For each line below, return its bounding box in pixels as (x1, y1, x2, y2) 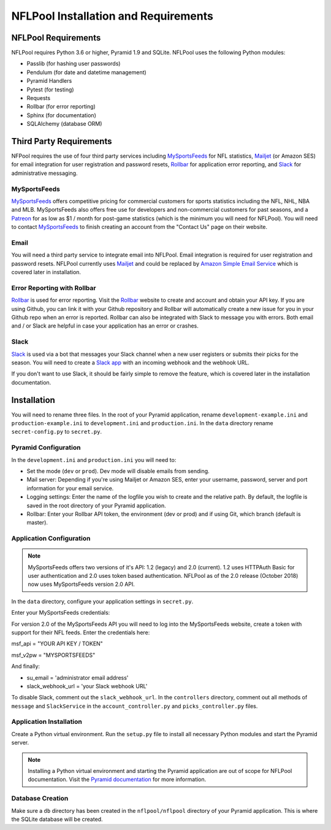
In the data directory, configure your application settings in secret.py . (11, 598, 194, 605)
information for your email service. (26, 485, 114, 492)
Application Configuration (11, 534, 91, 543)
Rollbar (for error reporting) (26, 103, 96, 110)
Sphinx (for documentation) (26, 111, 96, 119)
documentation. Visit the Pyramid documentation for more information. (28, 776, 207, 783)
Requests (26, 94, 51, 102)
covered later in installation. (11, 269, 82, 276)
